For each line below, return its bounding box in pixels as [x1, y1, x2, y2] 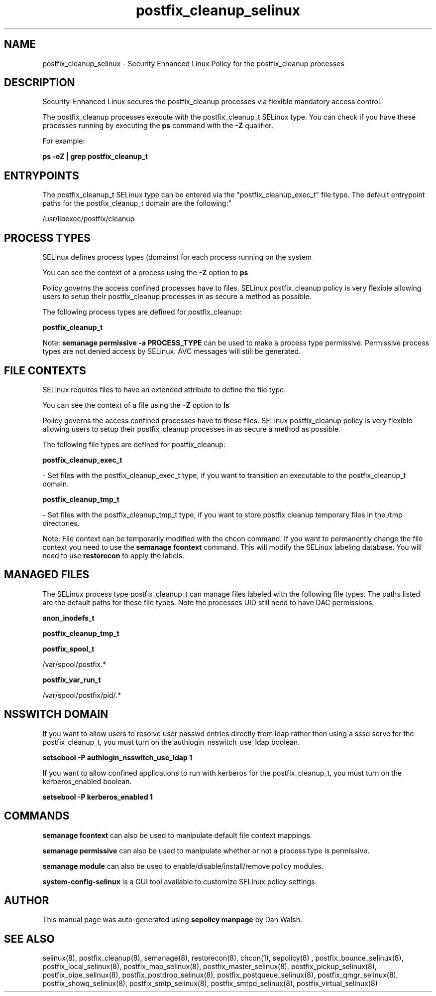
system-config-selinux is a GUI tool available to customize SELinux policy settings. [42, 877, 317, 886]
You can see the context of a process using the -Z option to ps [42, 268, 248, 277]
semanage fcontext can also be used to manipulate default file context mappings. [42, 830, 312, 839]
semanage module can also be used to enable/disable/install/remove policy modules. [42, 861, 324, 870]
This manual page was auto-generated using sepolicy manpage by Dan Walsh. [42, 915, 302, 924]
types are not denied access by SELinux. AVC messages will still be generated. [42, 347, 301, 356]
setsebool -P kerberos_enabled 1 [42, 792, 153, 801]
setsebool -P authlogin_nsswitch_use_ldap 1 [42, 753, 193, 762]
